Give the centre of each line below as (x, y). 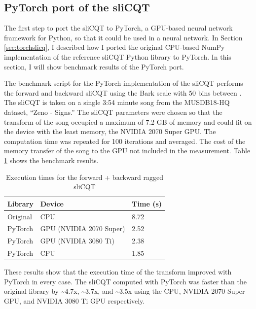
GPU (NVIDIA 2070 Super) (83, 228)
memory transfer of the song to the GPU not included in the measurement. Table (127, 151)
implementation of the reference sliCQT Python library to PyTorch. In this (118, 56)
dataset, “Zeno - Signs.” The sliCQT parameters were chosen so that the (113, 112)
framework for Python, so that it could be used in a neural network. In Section (123, 37)
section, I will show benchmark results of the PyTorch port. (94, 66)
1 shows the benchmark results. (51, 160)
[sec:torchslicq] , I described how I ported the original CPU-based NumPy (114, 47)
